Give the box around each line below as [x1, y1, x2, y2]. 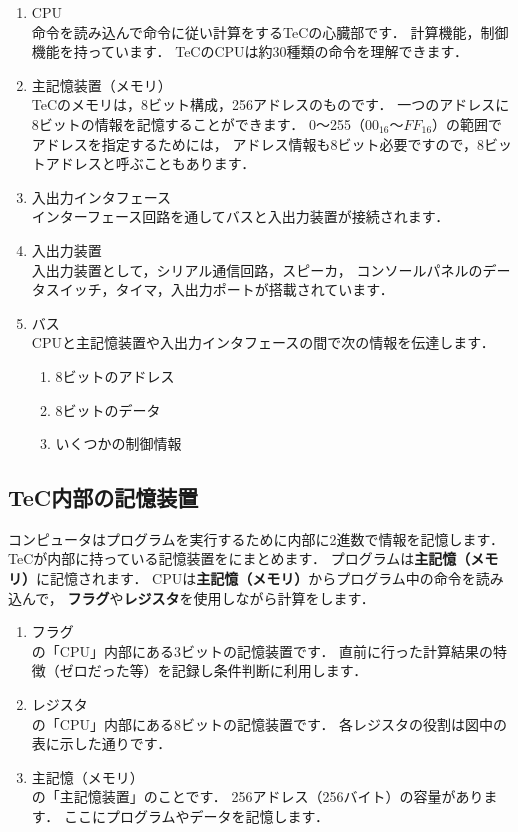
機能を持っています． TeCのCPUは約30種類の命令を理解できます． [31, 41, 469, 62]
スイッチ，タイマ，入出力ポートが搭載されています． [45, 279, 394, 300]
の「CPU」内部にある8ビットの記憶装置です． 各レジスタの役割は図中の [31, 713, 508, 734]
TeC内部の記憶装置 [8, 482, 199, 513]
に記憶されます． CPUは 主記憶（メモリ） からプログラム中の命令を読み [36, 568, 504, 589]
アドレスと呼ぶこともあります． [45, 153, 256, 174]
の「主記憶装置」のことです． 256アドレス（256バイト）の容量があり [31, 786, 484, 807]
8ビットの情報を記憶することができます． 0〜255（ [31, 113, 365, 134]
